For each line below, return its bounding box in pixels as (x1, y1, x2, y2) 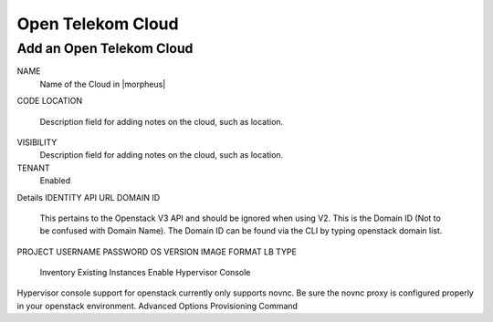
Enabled (39, 175, 71, 186)
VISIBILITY (16, 137, 58, 148)
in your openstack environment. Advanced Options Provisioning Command (16, 300, 299, 311)
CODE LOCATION (16, 96, 83, 107)
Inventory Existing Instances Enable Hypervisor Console (39, 267, 251, 278)
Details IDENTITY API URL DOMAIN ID (16, 192, 161, 203)
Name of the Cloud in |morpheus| (39, 78, 166, 89)
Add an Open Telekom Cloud (16, 40, 194, 57)
